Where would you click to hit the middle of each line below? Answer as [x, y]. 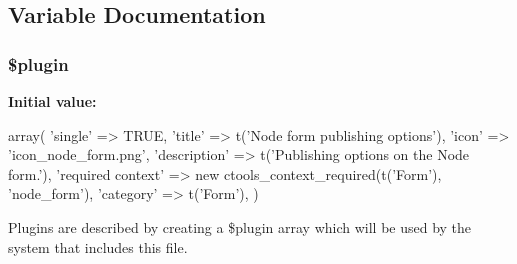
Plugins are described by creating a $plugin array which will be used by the [240, 226]
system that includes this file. [98, 246]
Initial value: [52, 101]
